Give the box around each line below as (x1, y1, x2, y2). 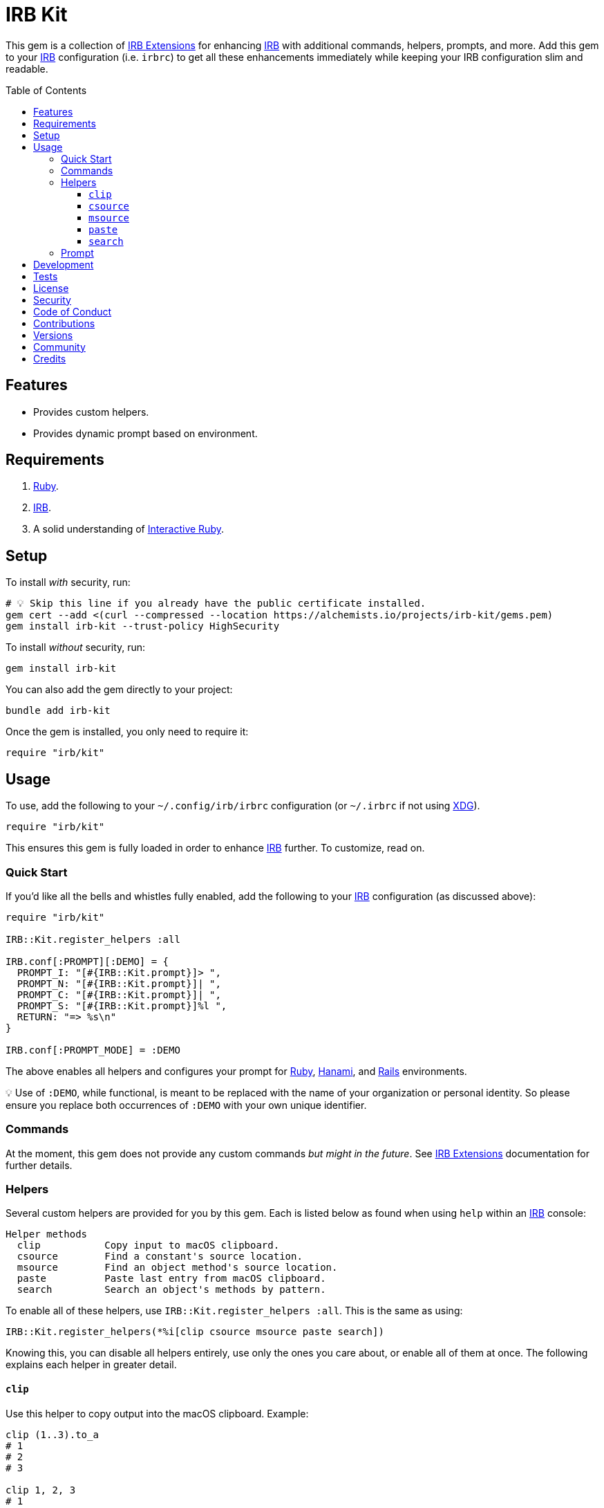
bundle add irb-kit (6, 705, 111, 717)
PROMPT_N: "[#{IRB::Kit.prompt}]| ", (17, 977, 221, 989)
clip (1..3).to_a (6, 1428, 99, 1440)
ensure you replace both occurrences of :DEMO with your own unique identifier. (6, 1098, 367, 1111)
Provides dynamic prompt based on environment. (33, 427, 258, 439)
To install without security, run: (6, 641, 146, 654)
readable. (6, 62, 48, 75)
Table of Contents (6, 84, 87, 96)
